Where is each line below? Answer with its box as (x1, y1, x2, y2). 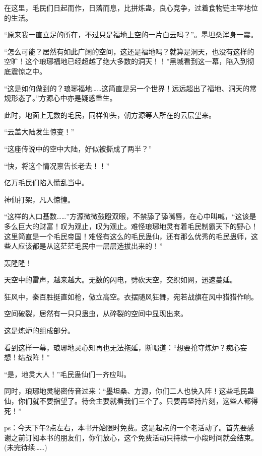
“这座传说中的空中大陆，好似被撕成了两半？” (4, 143, 152, 154)
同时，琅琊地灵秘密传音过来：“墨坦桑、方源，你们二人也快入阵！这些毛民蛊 (4, 386, 254, 396)
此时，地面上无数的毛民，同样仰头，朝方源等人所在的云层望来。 (4, 109, 216, 120)
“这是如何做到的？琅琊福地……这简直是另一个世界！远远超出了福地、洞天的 (4, 83, 250, 93)
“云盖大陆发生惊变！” (4, 126, 75, 137)
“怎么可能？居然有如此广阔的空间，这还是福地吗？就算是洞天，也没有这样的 (4, 46, 254, 56)
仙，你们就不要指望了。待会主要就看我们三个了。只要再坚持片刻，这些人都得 (4, 396, 258, 406)
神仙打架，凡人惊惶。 (4, 194, 75, 204)
